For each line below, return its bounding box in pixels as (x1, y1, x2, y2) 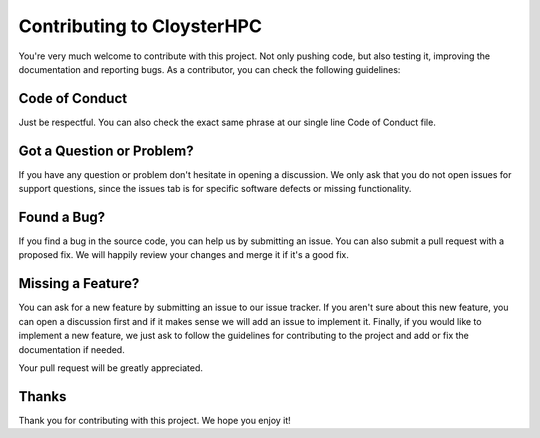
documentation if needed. (18, 343, 125, 355)
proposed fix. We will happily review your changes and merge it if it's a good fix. (18, 249, 349, 261)
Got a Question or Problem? (18, 142, 194, 159)
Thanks (18, 388, 67, 405)
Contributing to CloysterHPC (18, 15, 262, 37)
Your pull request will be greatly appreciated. (18, 361, 204, 374)
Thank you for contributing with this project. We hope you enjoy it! (18, 414, 292, 426)
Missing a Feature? (18, 275, 140, 292)
